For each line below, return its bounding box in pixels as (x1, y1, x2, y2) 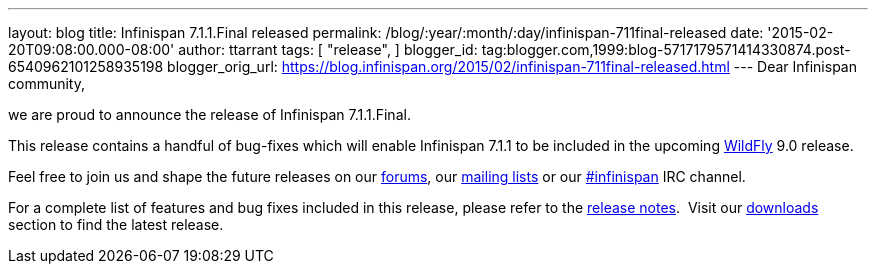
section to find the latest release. (8, 216, 224, 233)
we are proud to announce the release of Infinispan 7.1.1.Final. (8, 106, 411, 123)
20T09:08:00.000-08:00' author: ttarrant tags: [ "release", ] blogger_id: (8, 41, 478, 58)
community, (8, 75, 85, 92)
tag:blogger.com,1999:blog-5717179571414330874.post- (481, 41, 851, 58)
